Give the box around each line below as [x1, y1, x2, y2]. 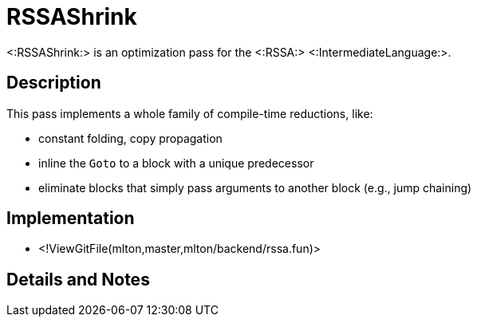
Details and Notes [6, 269, 150, 290]
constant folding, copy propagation [38, 131, 223, 145]
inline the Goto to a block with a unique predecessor [38, 156, 314, 170]
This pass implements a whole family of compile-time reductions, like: [6, 106, 373, 120]
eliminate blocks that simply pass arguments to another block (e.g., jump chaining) [38, 180, 472, 195]
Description [6, 73, 101, 93]
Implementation [6, 208, 135, 229]
